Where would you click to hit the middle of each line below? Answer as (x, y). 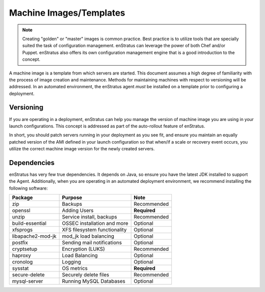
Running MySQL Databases (94, 281)
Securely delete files (86, 275)
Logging (71, 262)
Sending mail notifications (92, 243)
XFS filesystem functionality (94, 230)
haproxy (22, 256)
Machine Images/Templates (67, 13)
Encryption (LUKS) (83, 249)
